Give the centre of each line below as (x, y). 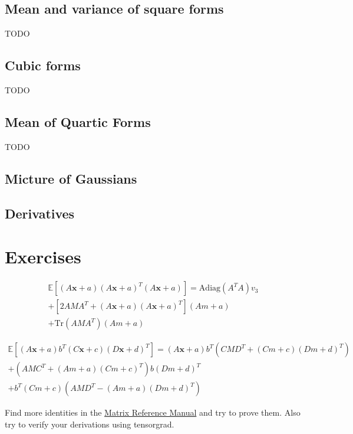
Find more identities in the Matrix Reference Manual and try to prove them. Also (153, 412)
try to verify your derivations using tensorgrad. (90, 424)
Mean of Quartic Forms (78, 121)
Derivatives (40, 213)
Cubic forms (43, 65)
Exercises (43, 257)
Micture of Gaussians (71, 178)
